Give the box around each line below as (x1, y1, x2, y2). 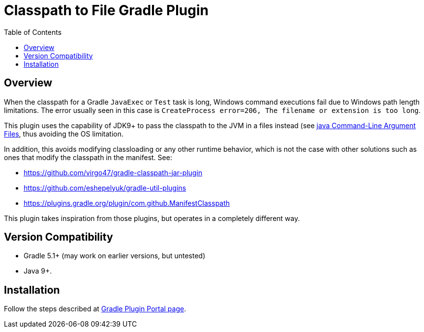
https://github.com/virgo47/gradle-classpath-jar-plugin (24, 168, 203, 177)
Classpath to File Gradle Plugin (4, 2, 209, 19)
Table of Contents (4, 28, 62, 36)
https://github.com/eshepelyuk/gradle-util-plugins (24, 183, 186, 192)
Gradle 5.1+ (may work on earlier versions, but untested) (24, 251, 206, 260)
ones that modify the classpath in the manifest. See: (4, 153, 172, 162)
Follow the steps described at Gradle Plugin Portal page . (4, 304, 186, 313)
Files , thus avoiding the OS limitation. (4, 129, 124, 138)
